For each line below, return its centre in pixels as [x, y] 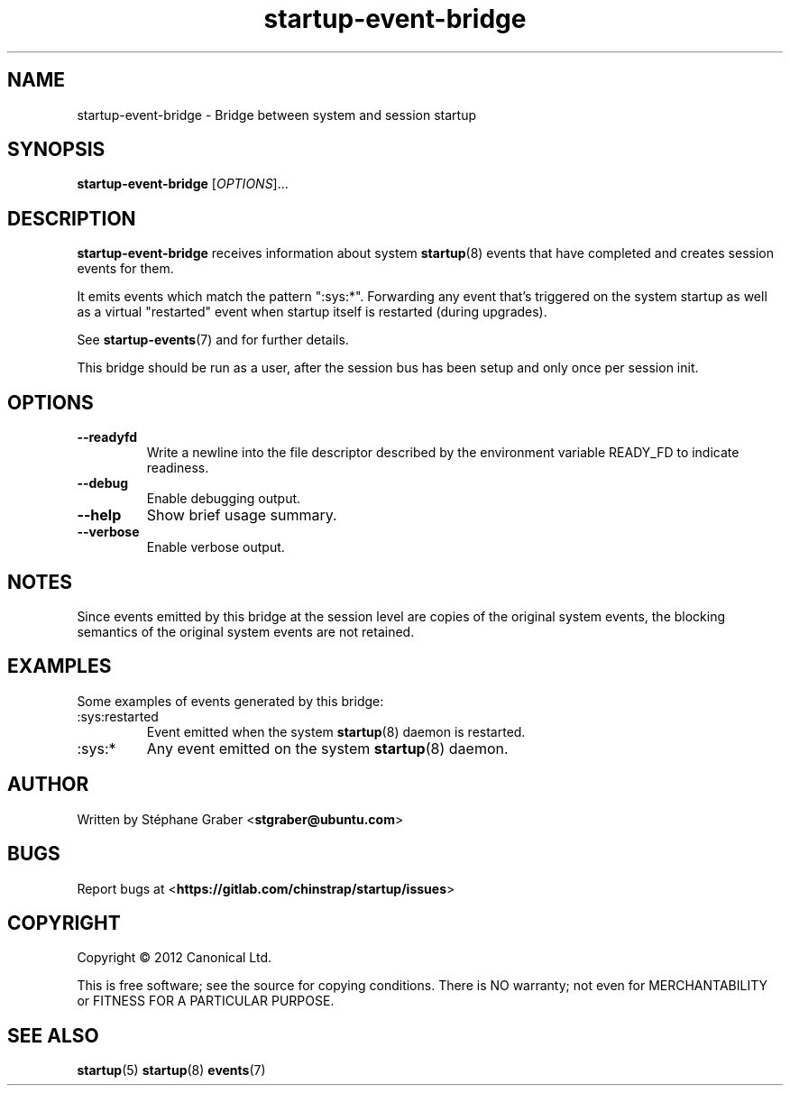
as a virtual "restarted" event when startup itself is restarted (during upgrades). [312, 312]
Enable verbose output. [216, 547]
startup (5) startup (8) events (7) [171, 1070]
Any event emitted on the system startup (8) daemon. [327, 748]
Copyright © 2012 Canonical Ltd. [175, 958]
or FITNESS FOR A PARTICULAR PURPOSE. [206, 1001]
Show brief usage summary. [242, 515]
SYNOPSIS [56, 150]
